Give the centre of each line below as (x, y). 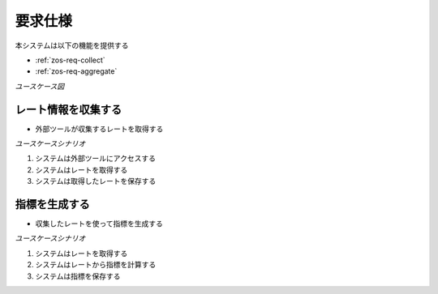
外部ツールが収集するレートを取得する (99, 129)
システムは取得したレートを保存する (96, 181)
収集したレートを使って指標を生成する (99, 224)
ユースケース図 (40, 86)
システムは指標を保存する (78, 276)
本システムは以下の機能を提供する (72, 45)
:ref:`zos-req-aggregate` (76, 71)
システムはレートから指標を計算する (96, 265)
